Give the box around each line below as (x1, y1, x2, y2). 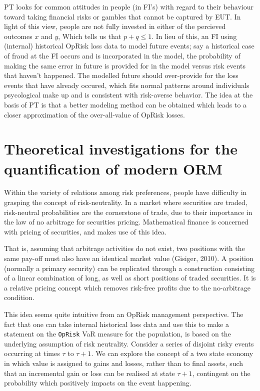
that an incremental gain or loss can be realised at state (4, 367, 175, 378)
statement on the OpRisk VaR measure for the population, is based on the (4, 328, 231, 339)
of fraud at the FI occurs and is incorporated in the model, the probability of (4, 50, 240, 60)
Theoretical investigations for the (4, 138, 237, 159)
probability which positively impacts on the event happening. (4, 377, 191, 388)
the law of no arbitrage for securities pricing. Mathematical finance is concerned (4, 216, 248, 227)
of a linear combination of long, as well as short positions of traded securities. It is (4, 272, 256, 283)
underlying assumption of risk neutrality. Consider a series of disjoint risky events (4, 338, 254, 348)
